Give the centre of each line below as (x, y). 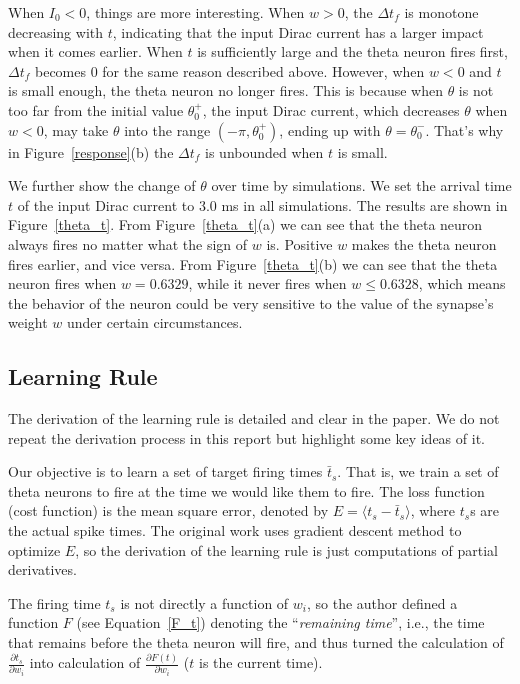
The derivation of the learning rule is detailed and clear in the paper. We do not (254, 418)
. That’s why (464, 129)
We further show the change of (102, 185)
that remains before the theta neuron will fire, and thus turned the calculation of (256, 642)
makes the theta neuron (424, 243)
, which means (462, 283)
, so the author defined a (382, 602)
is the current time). (261, 662)
